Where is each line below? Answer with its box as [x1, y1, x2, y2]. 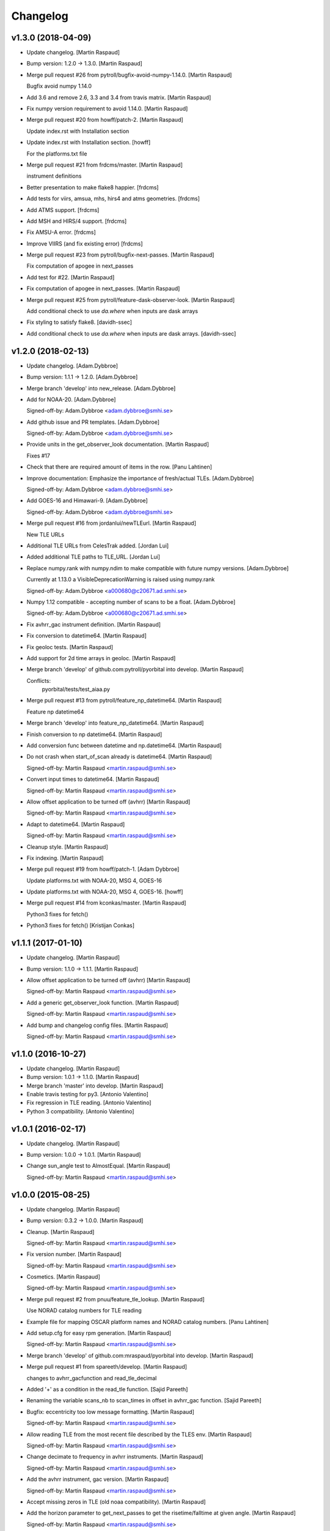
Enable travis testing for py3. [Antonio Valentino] [26, 1090, 149, 1097]
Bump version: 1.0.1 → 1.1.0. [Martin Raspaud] [26, 1074, 140, 1081]
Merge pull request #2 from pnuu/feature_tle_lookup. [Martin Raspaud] [26, 1295, 205, 1303]
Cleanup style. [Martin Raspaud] [26, 843, 108, 851]
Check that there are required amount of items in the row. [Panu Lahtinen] [26, 463, 212, 471]
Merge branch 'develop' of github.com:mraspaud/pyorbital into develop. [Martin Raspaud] [26, 1352, 254, 1359]
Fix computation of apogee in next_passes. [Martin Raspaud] [26, 285, 180, 292]
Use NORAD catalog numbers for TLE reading [26, 1307, 142, 1314]
